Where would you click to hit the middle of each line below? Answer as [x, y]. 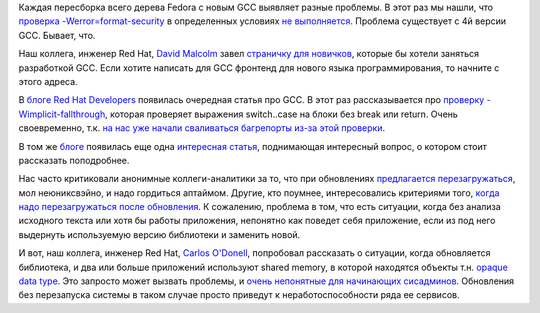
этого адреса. [48, 81]
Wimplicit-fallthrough [62, 114]
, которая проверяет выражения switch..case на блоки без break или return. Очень [282, 114]
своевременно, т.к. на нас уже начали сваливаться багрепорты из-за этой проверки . [201, 128]
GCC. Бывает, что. [57, 35]
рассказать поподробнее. [74, 160]
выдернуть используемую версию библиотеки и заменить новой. [159, 234]
